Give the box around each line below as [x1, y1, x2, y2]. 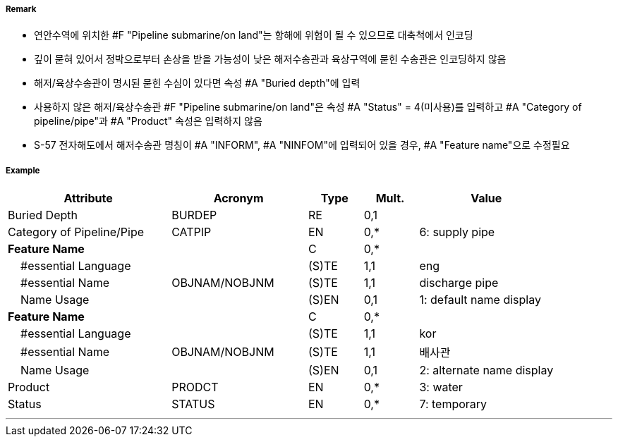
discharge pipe [419, 276, 499, 290]
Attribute [63, 191, 113, 206]
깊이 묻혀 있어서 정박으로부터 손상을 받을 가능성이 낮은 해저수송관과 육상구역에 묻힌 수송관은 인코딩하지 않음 [34, 53, 507, 66]
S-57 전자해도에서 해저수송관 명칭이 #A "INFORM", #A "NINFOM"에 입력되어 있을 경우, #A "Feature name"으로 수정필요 [34, 139, 570, 152]
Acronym [213, 191, 264, 206]
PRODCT [171, 380, 219, 395]
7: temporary [419, 397, 487, 412]
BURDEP [171, 208, 217, 223]
